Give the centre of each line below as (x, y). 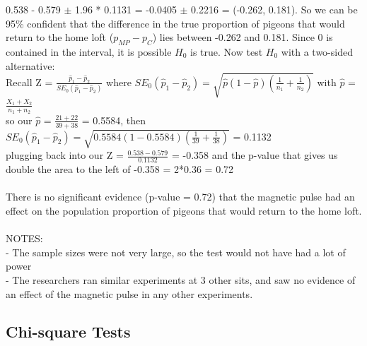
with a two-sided (317, 51)
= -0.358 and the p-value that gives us (255, 155)
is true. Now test (227, 51)
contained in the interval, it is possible (89, 51)
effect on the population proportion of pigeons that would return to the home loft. (184, 210)
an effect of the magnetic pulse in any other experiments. (129, 293)
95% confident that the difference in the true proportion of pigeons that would (175, 23)
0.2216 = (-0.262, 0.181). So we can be (274, 9)
